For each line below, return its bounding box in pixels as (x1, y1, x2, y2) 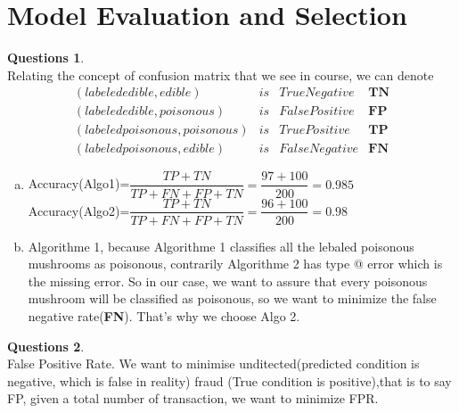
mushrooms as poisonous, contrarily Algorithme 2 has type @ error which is (28, 254, 443, 273)
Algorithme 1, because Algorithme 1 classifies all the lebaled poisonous (28, 236, 414, 255)
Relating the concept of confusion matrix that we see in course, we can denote (7, 65, 434, 84)
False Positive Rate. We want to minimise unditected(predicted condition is (7, 354, 420, 373)
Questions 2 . (7, 336, 85, 355)
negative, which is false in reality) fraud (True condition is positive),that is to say (7, 371, 452, 390)
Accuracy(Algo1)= (28, 174, 130, 193)
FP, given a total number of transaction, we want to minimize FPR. (7, 389, 379, 408)
